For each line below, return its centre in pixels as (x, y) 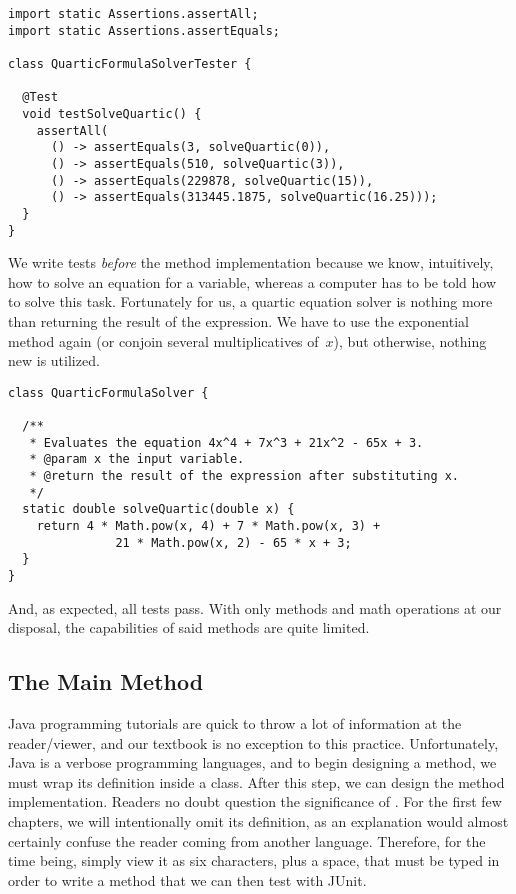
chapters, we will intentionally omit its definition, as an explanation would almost (258, 820)
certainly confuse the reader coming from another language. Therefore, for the (247, 840)
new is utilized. (54, 360)
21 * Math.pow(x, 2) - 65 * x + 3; (233, 542)
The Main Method (106, 681)
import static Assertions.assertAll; (133, 14)
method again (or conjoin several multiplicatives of (163, 340)
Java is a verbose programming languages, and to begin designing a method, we (252, 762)
